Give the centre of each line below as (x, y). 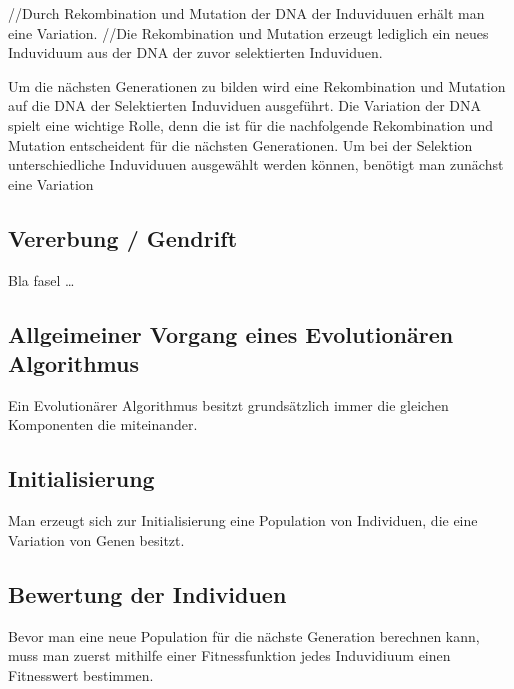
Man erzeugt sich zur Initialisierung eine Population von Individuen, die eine (243, 520)
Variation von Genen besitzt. (96, 539)
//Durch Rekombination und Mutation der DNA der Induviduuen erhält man (246, 13)
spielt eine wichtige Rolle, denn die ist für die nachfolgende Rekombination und (251, 124)
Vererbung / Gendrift (123, 237)
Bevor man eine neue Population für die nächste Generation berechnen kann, (244, 635)
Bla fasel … (41, 279)
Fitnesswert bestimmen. (81, 674)
